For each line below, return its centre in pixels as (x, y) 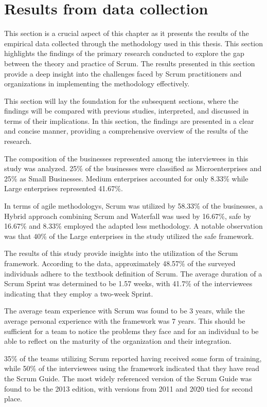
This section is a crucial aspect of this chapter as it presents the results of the (127, 33)
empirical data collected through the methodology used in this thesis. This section (133, 43)
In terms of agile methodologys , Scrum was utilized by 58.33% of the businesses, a (134, 206)
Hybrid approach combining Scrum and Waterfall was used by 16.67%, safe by (128, 216)
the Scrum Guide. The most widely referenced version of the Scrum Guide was (128, 378)
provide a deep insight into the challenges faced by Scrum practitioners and (123, 73)
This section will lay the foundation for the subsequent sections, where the (121, 100)
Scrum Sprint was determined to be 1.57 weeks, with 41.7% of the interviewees (128, 283)
